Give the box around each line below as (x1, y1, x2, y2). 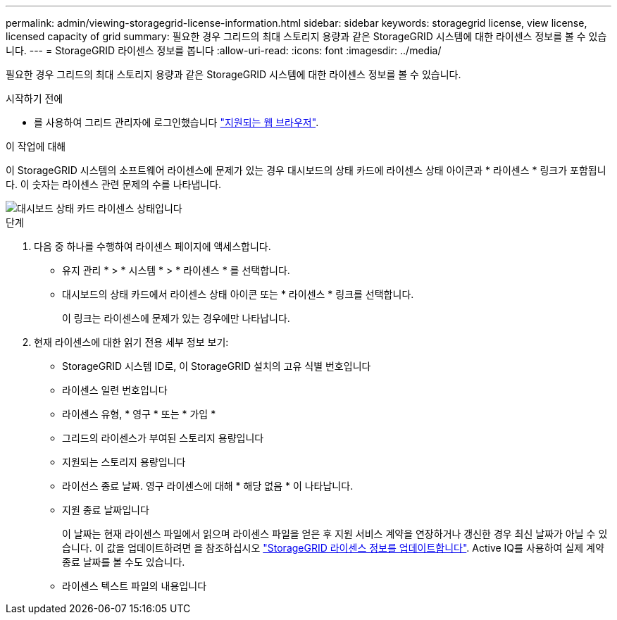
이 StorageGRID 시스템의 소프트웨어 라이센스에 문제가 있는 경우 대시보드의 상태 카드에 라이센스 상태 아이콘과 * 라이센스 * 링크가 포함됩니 (6, 164, 606, 176)
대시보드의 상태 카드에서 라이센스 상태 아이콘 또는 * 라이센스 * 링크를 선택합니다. (62, 288, 414, 300)
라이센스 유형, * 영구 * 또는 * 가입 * (62, 408, 216, 420)
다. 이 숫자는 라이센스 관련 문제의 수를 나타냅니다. (6, 178, 222, 190)
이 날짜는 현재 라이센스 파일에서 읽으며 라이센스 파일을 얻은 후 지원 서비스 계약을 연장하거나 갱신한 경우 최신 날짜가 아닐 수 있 (62, 528, 608, 540)
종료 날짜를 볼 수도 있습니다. (62, 556, 185, 568)
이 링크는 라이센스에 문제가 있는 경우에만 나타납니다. (62, 312, 290, 324)
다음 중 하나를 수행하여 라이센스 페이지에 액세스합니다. (34, 240, 271, 252)
